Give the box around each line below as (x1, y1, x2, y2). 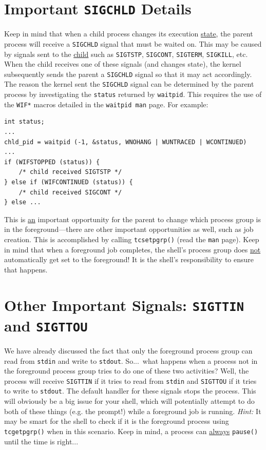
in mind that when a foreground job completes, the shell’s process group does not (4, 244, 261, 255)
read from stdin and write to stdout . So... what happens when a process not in (4, 355, 258, 366)
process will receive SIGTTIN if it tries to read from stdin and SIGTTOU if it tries (4, 375, 257, 386)
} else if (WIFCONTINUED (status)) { (4, 178, 133, 186)
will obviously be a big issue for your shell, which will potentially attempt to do (4, 396, 255, 406)
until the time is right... (4, 436, 79, 446)
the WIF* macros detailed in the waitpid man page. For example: (4, 99, 208, 109)
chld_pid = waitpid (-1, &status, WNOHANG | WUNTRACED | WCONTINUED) (4, 138, 247, 146)
